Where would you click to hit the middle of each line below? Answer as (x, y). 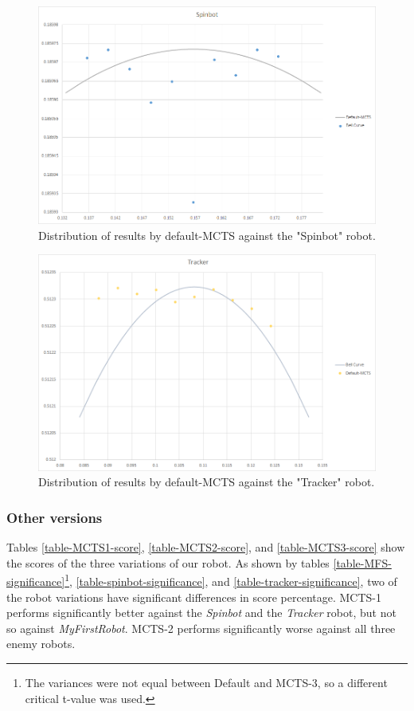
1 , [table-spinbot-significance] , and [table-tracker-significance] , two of (231, 580)
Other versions (55, 517)
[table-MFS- (362, 562)
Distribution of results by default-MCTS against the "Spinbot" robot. (207, 235)
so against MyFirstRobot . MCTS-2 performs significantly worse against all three (201, 628)
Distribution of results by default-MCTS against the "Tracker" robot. (207, 482)
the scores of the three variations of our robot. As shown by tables (168, 562)
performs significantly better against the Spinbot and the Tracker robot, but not (201, 613)
